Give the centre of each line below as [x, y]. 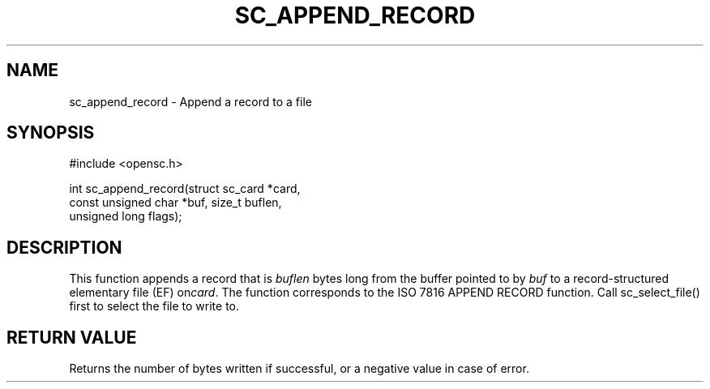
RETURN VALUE [72, 337]
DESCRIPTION [64, 247]
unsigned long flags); [126, 216]
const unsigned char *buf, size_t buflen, [175, 203]
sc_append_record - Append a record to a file [190, 101]
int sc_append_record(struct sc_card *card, [185, 189]
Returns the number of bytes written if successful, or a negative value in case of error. [299, 369]
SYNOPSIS [51, 133]
